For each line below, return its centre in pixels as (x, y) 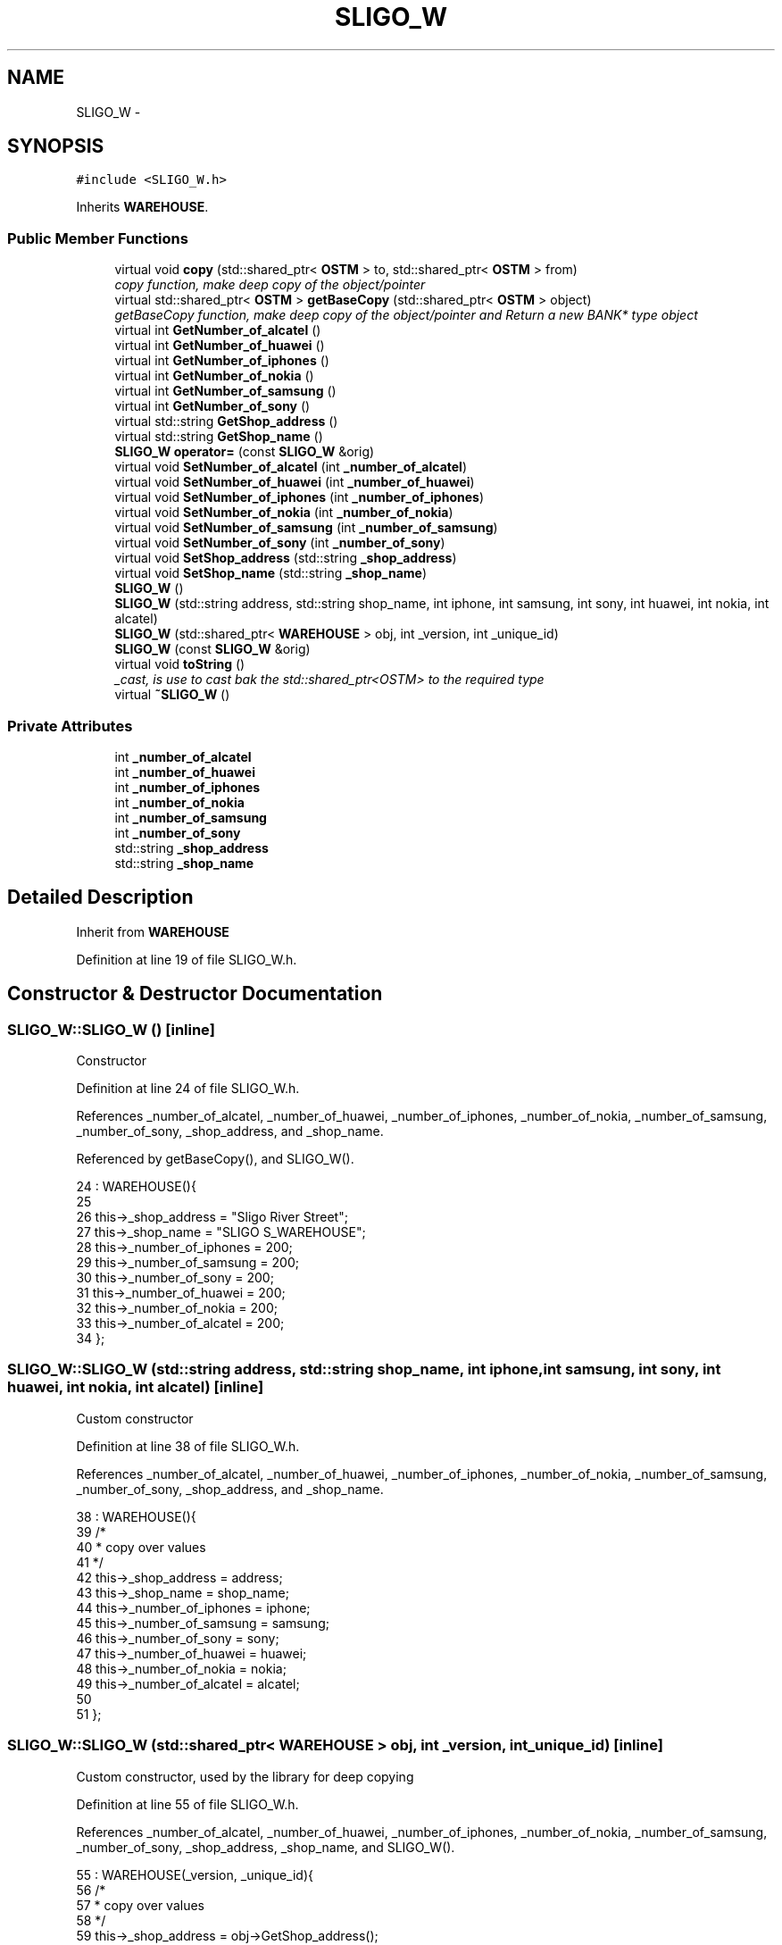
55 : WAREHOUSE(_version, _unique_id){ (195, 1874)
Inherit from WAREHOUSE (153, 931)
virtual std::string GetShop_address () (226, 422)
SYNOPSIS (56, 146)
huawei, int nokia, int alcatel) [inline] (136, 1387)
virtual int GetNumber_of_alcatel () (218, 330)
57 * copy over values (140, 1905)
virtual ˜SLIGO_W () (172, 695)
